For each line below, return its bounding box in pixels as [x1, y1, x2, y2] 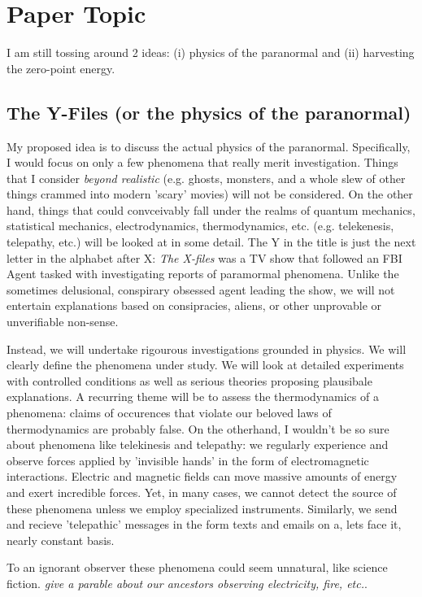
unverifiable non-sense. [7, 313, 119, 330]
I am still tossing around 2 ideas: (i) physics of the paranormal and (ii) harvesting [7, 44, 415, 61]
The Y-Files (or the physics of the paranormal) [7, 99, 411, 124]
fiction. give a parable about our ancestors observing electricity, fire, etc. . [7, 574, 368, 591]
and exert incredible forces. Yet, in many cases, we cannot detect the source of [7, 483, 397, 500]
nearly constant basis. [7, 531, 115, 548]
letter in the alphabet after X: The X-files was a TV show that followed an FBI [7, 249, 402, 266]
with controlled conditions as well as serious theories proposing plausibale [7, 372, 372, 389]
